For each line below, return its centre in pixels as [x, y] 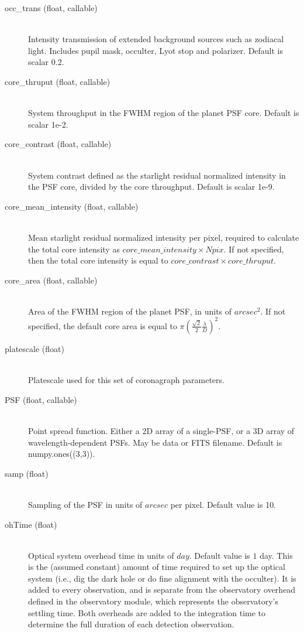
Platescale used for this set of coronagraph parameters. [126, 380]
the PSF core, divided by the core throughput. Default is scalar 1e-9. [151, 187]
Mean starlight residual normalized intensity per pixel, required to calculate [164, 237]
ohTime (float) [31, 524]
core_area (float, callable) [51, 280]
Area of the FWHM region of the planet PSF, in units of [130, 311]
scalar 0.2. [46, 62]
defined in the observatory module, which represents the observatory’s [153, 601]
